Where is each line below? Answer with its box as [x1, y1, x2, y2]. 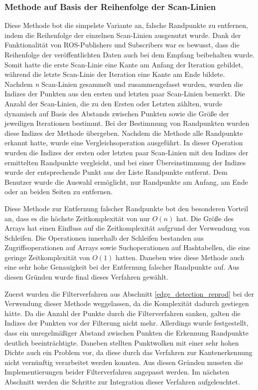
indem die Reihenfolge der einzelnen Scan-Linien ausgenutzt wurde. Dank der [4, 29, 241, 40]
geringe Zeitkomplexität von [4, 252, 90, 262]
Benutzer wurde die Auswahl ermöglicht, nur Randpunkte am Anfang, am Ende [4, 176, 248, 187]
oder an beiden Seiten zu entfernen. [4, 186, 113, 197]
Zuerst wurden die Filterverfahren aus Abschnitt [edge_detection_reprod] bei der [4, 288, 254, 299]
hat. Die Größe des [176, 213, 234, 223]
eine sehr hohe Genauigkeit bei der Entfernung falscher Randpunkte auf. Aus [4, 262, 240, 272]
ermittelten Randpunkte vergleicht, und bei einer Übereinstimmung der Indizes [4, 157, 246, 167]
